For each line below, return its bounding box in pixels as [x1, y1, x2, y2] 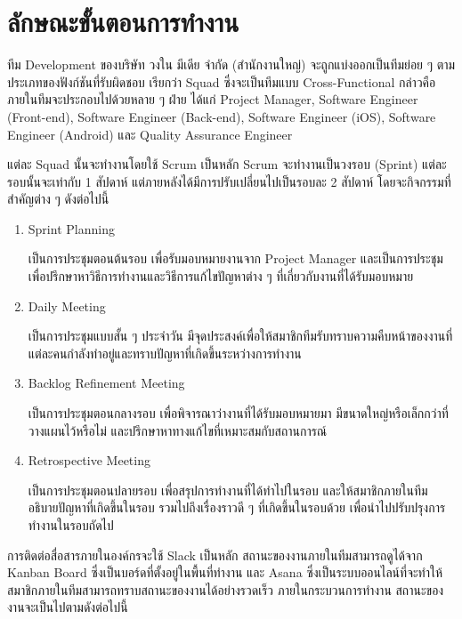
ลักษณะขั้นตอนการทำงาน [7, 4, 239, 40]
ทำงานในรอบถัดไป [28, 516, 114, 534]
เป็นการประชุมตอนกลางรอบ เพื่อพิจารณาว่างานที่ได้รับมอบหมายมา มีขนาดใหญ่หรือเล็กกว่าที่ [28, 404, 449, 422]
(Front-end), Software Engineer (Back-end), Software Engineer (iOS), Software [7, 107, 436, 125]
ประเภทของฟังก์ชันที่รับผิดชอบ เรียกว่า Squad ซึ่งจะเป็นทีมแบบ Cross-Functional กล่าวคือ [7, 72, 436, 91]
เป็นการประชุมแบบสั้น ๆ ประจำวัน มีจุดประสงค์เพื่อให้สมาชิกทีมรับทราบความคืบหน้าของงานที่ [28, 326, 453, 345]
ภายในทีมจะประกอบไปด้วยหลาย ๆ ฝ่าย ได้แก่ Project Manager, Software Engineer [7, 90, 418, 109]
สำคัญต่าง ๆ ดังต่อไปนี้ [7, 189, 109, 208]
